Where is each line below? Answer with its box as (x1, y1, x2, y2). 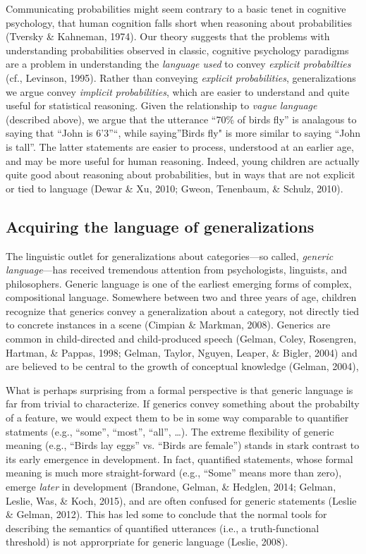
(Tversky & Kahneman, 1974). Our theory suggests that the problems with (6, 29, 330, 44)
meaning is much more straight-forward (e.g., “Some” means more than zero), (6, 465, 342, 480)
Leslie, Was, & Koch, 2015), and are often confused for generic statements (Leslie (6, 493, 357, 507)
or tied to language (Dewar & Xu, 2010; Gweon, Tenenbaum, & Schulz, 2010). (6, 180, 343, 195)
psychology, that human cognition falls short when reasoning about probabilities (6, 15, 352, 30)
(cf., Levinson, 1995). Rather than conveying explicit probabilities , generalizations (6, 70, 356, 85)
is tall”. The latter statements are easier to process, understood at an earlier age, (6, 139, 354, 154)
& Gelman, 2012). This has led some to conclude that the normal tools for (6, 507, 327, 522)
